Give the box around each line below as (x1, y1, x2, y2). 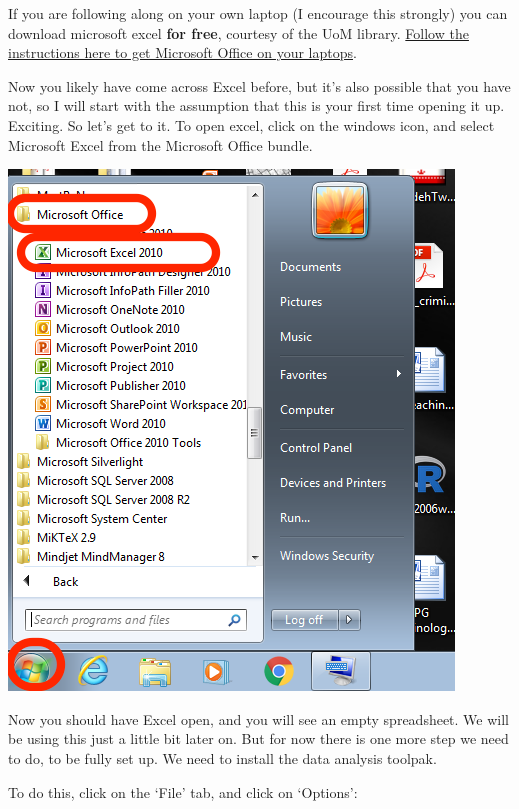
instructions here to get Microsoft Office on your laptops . (8, 42, 357, 63)
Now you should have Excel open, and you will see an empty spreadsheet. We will (8, 708, 510, 729)
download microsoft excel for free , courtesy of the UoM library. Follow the (8, 22, 469, 43)
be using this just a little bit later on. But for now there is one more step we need (8, 728, 509, 749)
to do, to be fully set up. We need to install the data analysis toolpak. (8, 747, 437, 768)
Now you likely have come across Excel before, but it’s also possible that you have (8, 75, 511, 96)
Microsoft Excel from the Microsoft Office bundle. (8, 134, 313, 155)
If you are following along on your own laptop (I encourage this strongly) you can (8, 3, 508, 23)
